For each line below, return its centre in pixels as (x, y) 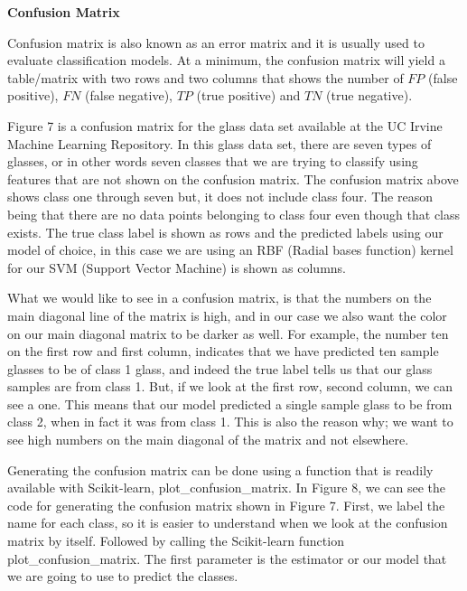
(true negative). (369, 95)
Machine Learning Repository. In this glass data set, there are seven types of (219, 143)
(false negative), (129, 95)
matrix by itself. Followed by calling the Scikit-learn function (176, 541)
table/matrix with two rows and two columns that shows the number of (205, 77)
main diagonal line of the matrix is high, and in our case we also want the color (227, 315)
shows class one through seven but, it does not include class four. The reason (220, 197)
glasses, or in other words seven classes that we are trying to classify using (213, 161)
